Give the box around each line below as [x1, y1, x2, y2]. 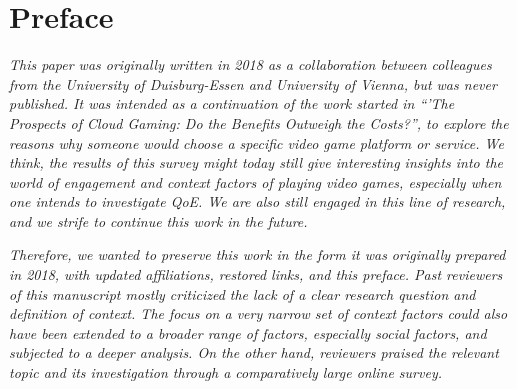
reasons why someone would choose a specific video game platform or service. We [9, 132, 504, 153]
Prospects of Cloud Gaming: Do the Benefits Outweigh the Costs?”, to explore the [9, 112, 509, 133]
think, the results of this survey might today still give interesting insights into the [9, 152, 504, 173]
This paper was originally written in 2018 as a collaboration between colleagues [9, 54, 492, 75]
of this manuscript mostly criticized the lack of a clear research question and [9, 283, 476, 304]
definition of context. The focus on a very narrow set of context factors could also [9, 303, 508, 324]
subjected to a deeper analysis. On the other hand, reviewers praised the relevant [9, 342, 499, 363]
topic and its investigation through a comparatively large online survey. [9, 362, 442, 383]
